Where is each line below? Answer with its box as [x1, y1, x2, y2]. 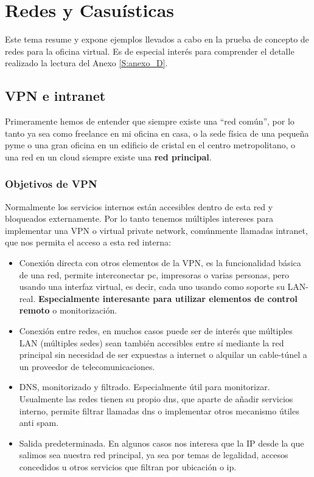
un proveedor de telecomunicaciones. [19, 360, 155, 372]
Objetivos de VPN [5, 176, 97, 191]
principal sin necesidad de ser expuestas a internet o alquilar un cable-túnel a [19, 348, 307, 361]
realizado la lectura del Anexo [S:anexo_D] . [5, 57, 168, 69]
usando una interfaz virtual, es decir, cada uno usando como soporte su [19, 280, 285, 293]
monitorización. [59, 304, 117, 317]
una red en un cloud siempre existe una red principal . [5, 150, 212, 163]
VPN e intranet [5, 86, 106, 105]
